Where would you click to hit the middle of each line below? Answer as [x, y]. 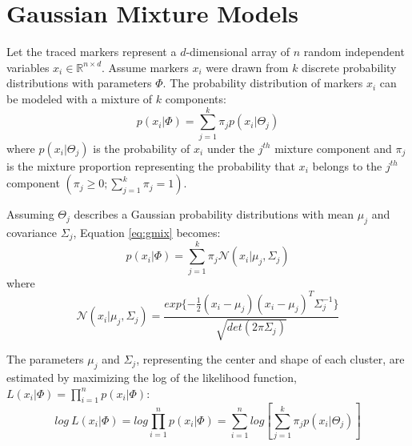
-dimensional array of [238, 52]
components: [196, 98]
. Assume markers [145, 67]
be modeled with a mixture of [80, 98]
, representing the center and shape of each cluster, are [270, 359]
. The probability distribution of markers [263, 83]
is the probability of [142, 148]
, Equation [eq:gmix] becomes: [147, 233]
